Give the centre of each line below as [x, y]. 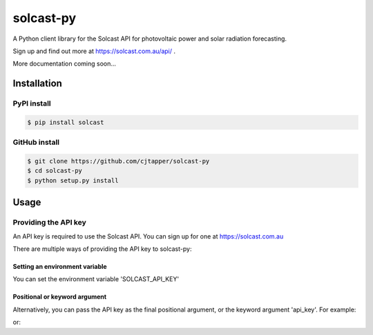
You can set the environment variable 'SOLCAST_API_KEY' [96, 279]
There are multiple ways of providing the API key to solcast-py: [102, 249]
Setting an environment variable [60, 266]
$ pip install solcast [66, 122]
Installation [37, 84]
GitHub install [36, 143]
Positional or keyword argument [60, 297]
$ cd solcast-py [55, 171]
